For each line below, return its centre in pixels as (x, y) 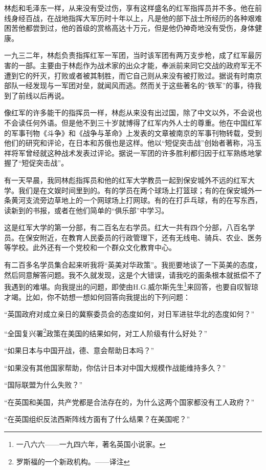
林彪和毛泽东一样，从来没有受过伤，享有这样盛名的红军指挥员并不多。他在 (129, 8)
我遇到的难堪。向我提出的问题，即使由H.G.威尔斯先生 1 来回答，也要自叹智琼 (131, 286)
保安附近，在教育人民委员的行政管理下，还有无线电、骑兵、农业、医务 (143, 237)
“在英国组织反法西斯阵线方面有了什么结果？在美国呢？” (97, 419)
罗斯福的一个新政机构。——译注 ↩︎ (73, 461)
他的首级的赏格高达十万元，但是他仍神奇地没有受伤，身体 (158, 28)
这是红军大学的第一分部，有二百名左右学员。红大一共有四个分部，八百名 (126, 227)
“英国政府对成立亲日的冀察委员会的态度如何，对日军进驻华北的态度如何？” (129, 314)
